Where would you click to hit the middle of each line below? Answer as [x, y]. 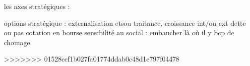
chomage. [18, 42]
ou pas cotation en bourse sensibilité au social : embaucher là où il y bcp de [119, 33]
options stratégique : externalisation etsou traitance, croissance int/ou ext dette [125, 23]
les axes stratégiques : [37, 6]
